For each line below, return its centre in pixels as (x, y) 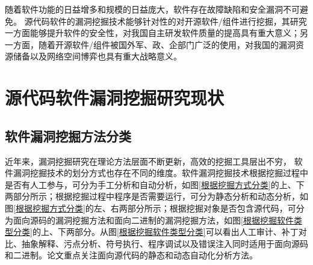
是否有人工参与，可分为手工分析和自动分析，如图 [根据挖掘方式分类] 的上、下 (155, 184)
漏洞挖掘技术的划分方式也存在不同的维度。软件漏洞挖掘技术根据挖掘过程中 (160, 173)
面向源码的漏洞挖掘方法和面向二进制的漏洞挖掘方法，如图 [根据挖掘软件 (153, 220)
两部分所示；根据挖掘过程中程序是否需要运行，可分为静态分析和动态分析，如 (156, 196)
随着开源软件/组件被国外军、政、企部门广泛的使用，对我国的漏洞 (167, 44)
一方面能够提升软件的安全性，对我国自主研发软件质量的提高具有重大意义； (152, 33)
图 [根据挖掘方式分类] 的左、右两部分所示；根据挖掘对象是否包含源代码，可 (150, 208)
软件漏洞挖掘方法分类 (68, 136)
